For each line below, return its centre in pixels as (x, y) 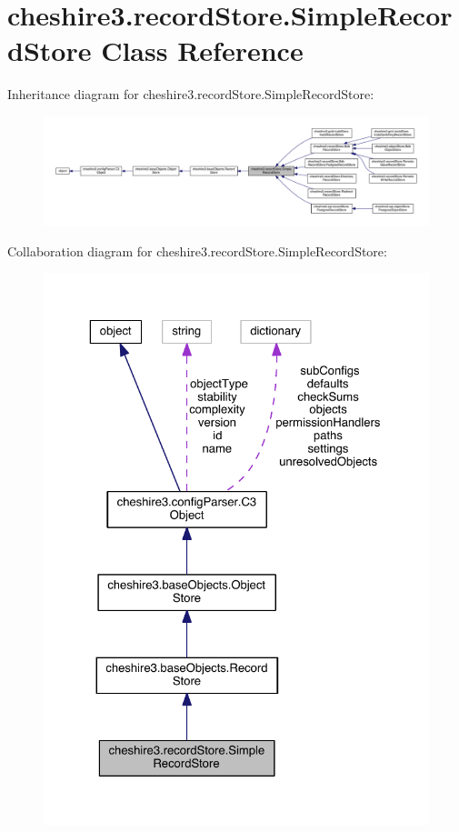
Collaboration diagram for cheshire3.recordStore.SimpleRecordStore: (197, 251)
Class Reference (202, 50)
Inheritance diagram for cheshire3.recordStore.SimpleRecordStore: (191, 94)
